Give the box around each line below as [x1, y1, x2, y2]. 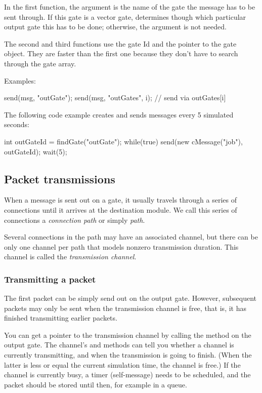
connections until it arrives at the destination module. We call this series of [4, 204, 237, 215]
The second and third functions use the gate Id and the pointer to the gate [4, 38, 237, 49]
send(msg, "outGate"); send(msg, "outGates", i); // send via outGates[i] [4, 92, 226, 103]
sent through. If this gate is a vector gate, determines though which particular [4, 11, 246, 22]
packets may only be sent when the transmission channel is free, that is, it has [4, 302, 246, 313]
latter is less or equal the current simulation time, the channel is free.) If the [4, 359, 241, 370]
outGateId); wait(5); [4, 146, 67, 156]
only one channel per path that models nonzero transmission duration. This [4, 241, 239, 252]
